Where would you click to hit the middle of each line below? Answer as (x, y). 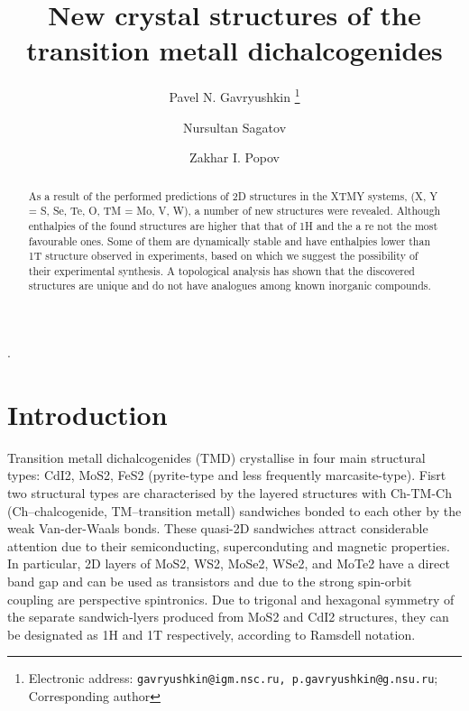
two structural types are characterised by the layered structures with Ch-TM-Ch (230, 493)
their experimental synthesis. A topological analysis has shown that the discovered (221, 270)
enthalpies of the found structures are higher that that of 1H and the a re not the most (233, 225)
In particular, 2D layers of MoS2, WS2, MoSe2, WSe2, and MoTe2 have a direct (229, 563)
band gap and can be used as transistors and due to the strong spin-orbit (210, 582)
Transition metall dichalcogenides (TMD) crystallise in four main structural (216, 457)
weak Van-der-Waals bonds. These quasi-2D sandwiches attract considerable (218, 528)
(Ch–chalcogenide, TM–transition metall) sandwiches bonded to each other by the (234, 510)
